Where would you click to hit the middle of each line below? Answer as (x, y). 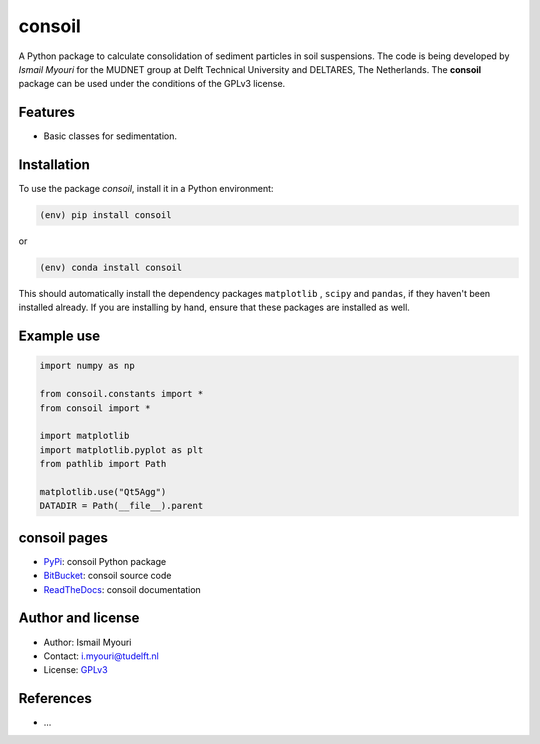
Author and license (79, 618)
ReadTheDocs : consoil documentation (122, 589)
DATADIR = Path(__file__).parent (121, 506)
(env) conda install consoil (111, 268)
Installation (54, 165)
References (55, 698)
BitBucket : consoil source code (107, 576)
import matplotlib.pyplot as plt (121, 449)
